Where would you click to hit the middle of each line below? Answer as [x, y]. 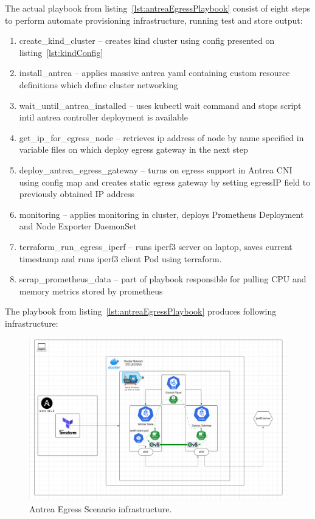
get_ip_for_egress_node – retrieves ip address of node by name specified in [161, 137]
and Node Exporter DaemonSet [78, 226]
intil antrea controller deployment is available [103, 117]
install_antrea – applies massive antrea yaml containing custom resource [154, 73]
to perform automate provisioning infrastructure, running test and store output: [154, 20]
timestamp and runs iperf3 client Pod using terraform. [120, 258]
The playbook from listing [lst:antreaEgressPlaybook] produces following [141, 311]
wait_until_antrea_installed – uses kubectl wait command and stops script [160, 105]
